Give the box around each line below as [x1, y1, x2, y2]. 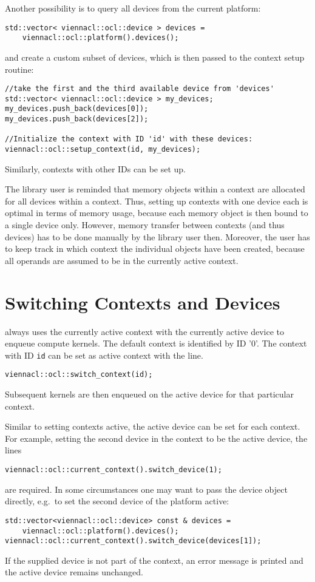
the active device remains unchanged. [5, 566, 143, 578]
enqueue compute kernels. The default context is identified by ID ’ [5, 337, 251, 350]
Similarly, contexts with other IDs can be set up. [5, 162, 186, 175]
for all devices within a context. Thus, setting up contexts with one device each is [5, 194, 308, 207]
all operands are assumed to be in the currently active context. [5, 254, 239, 266]
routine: [5, 63, 34, 75]
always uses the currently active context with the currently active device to [5, 325, 284, 337]
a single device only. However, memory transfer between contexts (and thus [5, 218, 285, 231]
